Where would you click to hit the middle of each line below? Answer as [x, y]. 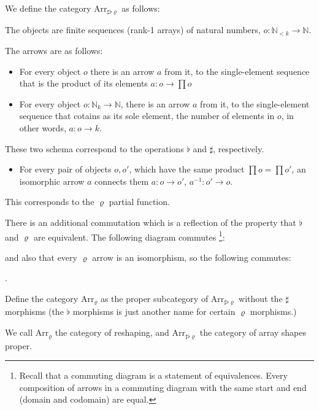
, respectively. [239, 148]
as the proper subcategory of [154, 299]
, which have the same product [187, 169]
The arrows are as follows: [54, 51]
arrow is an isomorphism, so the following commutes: [192, 257]
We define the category [48, 8]
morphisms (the [34, 311]
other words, [43, 128]
